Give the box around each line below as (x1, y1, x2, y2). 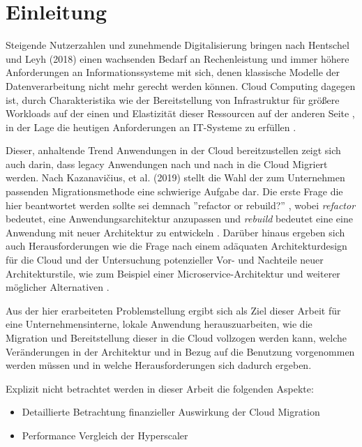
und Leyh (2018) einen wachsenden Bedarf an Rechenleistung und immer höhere (6, 51, 349, 66)
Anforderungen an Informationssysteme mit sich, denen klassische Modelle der (6, 65, 340, 79)
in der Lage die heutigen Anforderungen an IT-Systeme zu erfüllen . (6, 119, 296, 134)
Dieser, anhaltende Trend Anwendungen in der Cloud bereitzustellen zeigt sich (6, 143, 341, 158)
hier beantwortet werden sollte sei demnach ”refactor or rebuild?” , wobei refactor (6, 197, 356, 212)
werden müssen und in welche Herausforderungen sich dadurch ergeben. (6, 358, 312, 372)
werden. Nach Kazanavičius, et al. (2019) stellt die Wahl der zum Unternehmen (6, 170, 345, 185)
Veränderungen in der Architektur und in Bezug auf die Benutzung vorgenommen (6, 344, 355, 358)
